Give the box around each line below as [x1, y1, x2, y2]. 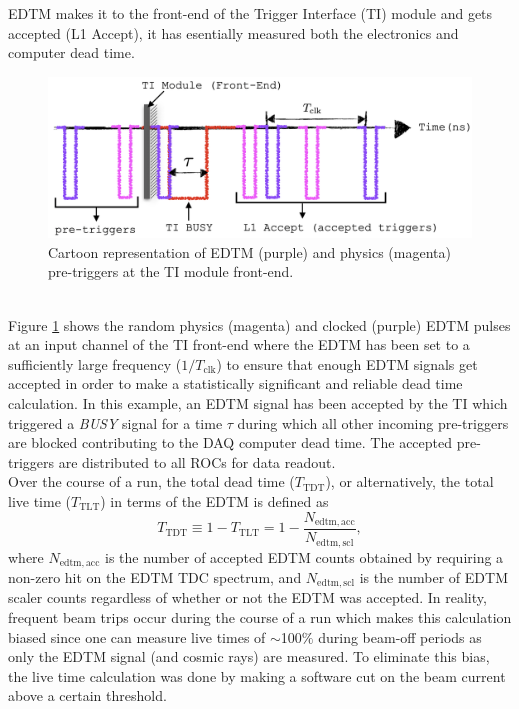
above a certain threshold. [8, 685, 167, 706]
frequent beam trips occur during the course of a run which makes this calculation [8, 607, 512, 628]
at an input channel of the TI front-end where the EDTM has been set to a [8, 334, 470, 355]
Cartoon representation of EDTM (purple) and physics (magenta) [48, 241, 451, 262]
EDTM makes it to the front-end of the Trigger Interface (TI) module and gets [8, 3, 493, 23]
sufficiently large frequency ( [8, 353, 182, 374]
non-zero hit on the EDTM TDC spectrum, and [8, 566, 302, 587]
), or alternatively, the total [325, 471, 494, 492]
